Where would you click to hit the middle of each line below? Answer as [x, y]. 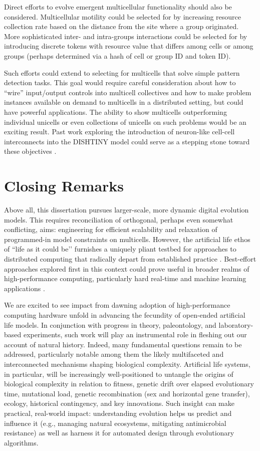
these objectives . [30, 151]
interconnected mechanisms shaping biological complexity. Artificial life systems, [127, 364]
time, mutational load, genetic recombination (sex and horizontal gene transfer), [127, 393]
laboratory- [236, 324]
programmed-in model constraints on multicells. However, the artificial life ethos [127, 239]
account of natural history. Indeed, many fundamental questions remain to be [123, 344]
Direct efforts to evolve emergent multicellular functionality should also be [118, 7]
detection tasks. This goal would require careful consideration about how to [120, 82]
